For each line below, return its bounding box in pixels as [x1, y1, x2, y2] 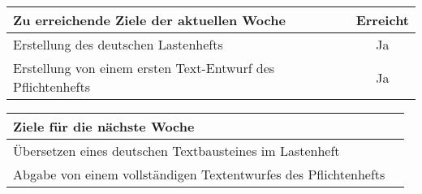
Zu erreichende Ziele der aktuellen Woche [13, 11, 286, 29]
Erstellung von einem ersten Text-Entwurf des [13, 58, 275, 77]
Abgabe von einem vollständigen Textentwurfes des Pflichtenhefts [13, 165, 385, 183]
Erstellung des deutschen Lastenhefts [13, 35, 223, 54]
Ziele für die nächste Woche [13, 117, 195, 136]
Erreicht [355, 11, 409, 29]
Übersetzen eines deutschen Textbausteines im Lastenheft [13, 141, 340, 160]
